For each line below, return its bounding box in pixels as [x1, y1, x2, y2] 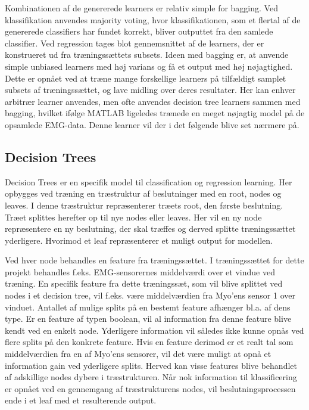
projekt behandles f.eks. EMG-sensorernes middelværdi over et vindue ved [5, 265, 275, 278]
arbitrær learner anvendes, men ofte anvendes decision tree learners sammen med [5, 95, 301, 107]
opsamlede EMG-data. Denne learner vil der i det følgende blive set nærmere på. [5, 118, 299, 131]
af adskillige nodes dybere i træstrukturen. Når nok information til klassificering [5, 371, 297, 383]
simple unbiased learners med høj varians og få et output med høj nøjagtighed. [5, 60, 293, 72]
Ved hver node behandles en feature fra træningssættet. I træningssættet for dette [5, 254, 304, 266]
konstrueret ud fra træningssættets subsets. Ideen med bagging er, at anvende [5, 48, 289, 61]
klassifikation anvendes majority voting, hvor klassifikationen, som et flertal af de [5, 13, 301, 26]
